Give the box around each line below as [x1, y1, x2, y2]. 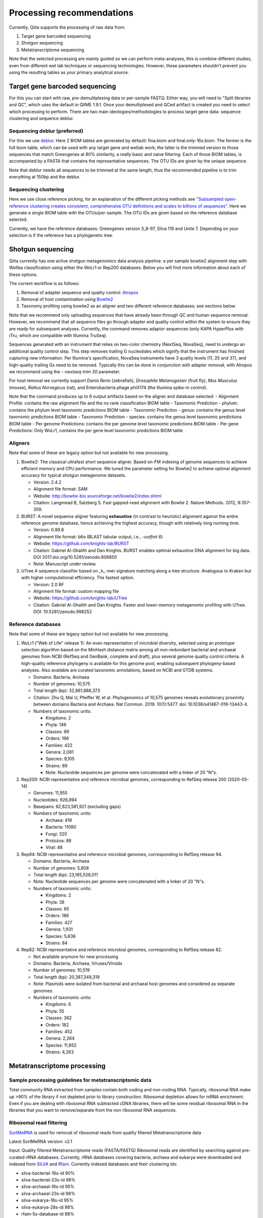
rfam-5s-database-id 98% [21, 1211, 75, 1217]
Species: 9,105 [45, 756, 75, 762]
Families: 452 [45, 1028, 73, 1034]
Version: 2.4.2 [33, 479, 62, 485]
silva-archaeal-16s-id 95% [21, 1184, 75, 1190]
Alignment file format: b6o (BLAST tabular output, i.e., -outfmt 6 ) [33, 533, 163, 539]
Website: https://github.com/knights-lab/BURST [33, 541, 130, 547]
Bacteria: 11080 [45, 824, 76, 830]
